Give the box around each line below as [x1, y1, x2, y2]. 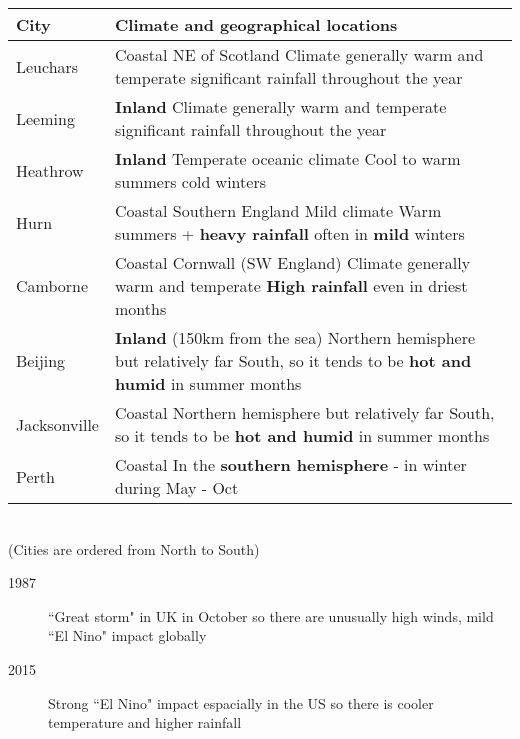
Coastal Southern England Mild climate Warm [114, 199, 442, 222]
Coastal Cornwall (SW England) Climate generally [114, 251, 471, 274]
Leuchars [16, 54, 79, 78]
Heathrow [16, 158, 84, 182]
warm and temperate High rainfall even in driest [114, 274, 468, 297]
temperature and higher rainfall [48, 712, 242, 733]
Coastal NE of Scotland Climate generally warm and [114, 43, 484, 66]
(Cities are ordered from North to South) [8, 538, 260, 559]
